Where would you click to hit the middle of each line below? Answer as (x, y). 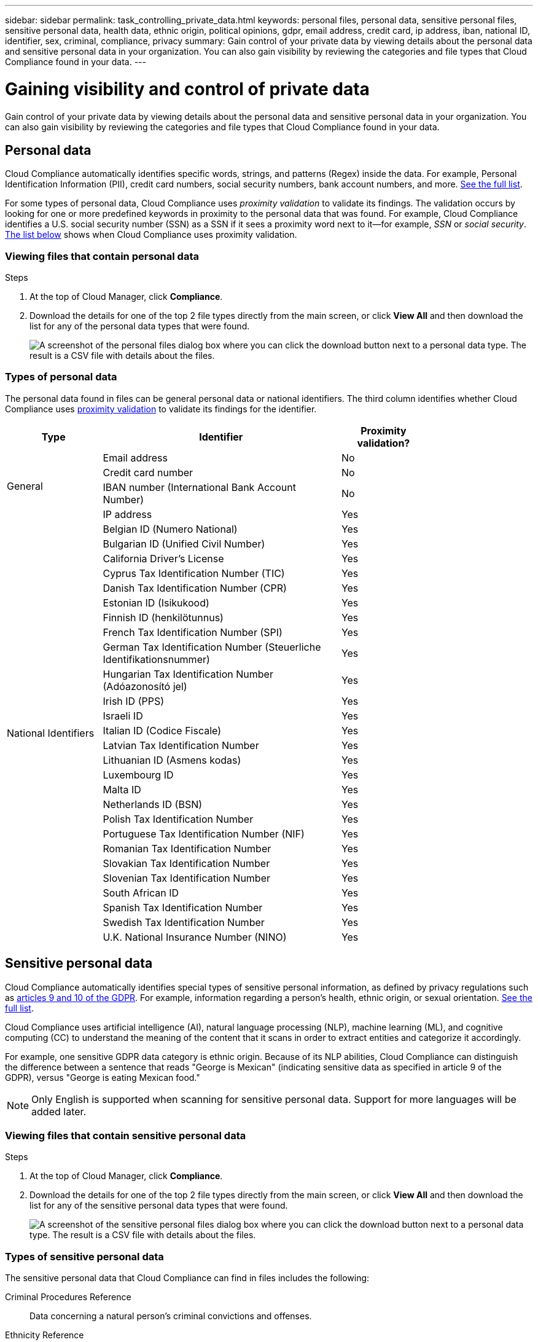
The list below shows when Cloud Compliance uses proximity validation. (151, 235)
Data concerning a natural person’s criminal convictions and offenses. (171, 1316)
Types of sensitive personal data (84, 1256)
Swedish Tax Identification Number (184, 922)
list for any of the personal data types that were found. (140, 326)
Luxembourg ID (138, 775)
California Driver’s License (163, 558)
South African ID (141, 893)
